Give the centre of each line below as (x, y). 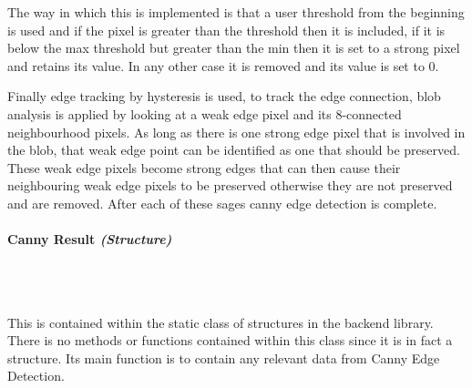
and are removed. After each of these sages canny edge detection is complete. (222, 203)
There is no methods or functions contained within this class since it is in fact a (230, 340)
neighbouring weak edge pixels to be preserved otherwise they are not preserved (230, 185)
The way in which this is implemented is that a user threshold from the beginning (236, 12)
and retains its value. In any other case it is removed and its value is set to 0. (223, 65)
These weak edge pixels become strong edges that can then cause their (204, 167)
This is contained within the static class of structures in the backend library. (221, 322)
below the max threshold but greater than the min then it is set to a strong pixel (234, 48)
